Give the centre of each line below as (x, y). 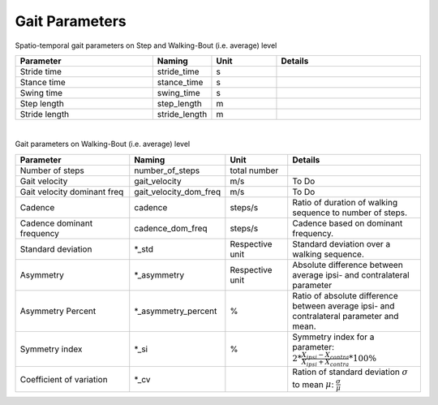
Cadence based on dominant (348, 223)
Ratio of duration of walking (345, 202)
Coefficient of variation (64, 379)
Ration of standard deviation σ (350, 372)
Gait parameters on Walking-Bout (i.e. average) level (103, 144)
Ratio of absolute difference (345, 295)
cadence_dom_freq (171, 228)
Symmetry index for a (333, 337)
